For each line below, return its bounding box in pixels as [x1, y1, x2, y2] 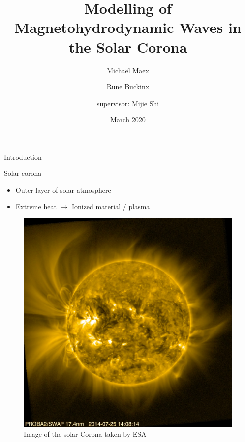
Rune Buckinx [106, 82, 150, 92]
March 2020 [110, 114, 146, 125]
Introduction [4, 151, 42, 162]
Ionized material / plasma [71, 201, 150, 211]
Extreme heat [15, 201, 57, 211]
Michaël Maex [107, 65, 149, 75]
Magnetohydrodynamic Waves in [14, 17, 242, 37]
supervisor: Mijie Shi [96, 98, 159, 108]
